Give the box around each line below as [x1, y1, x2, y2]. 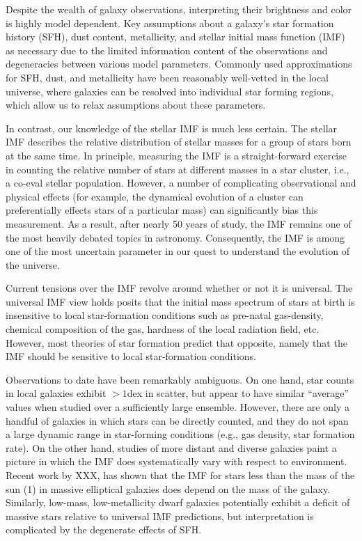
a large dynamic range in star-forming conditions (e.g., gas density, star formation [6, 427, 355, 441]
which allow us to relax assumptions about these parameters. [6, 97, 266, 112]
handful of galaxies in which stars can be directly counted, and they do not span [6, 413, 349, 428]
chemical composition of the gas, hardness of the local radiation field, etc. [6, 322, 320, 336]
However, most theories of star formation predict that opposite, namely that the [6, 335, 347, 350]
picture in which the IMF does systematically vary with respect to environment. [6, 454, 347, 469]
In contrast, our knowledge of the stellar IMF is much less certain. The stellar [6, 120, 338, 135]
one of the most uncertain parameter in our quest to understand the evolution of [6, 244, 349, 258]
